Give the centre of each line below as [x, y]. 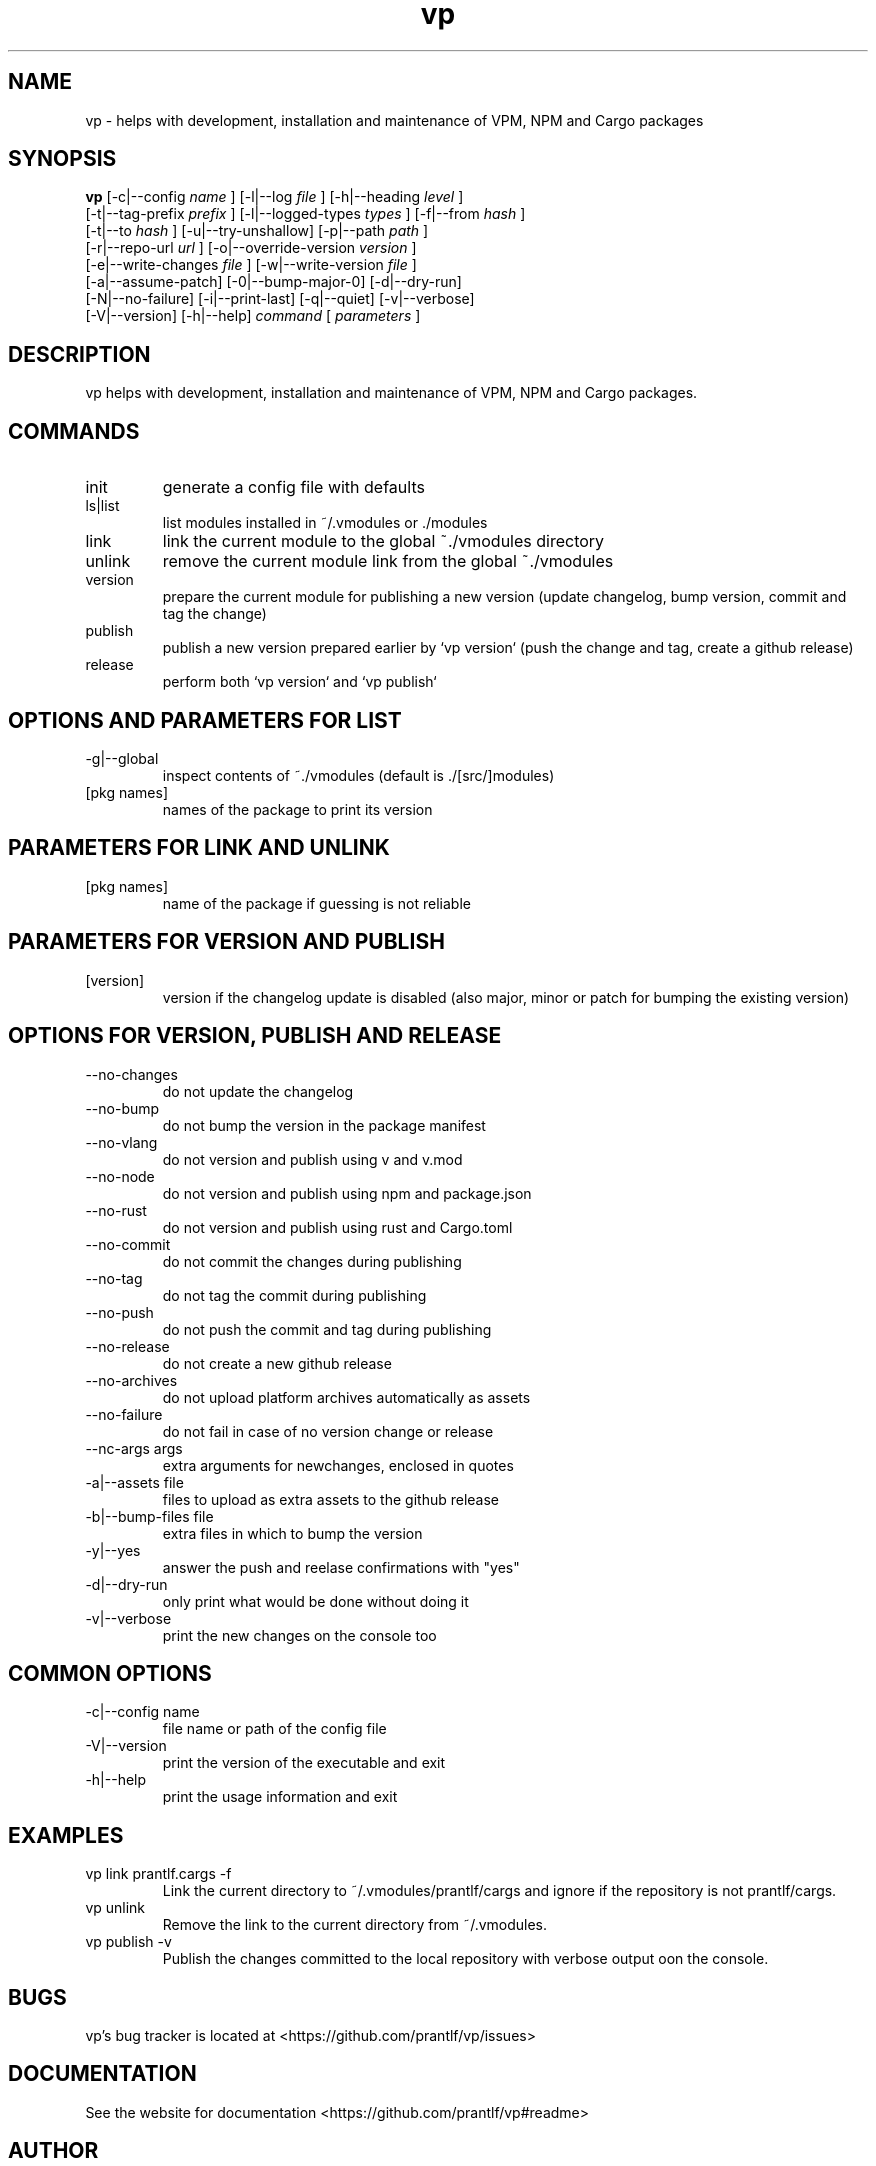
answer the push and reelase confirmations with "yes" [341, 1567]
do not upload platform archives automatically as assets [346, 1397]
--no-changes [131, 1074]
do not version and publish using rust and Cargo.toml [337, 1227]
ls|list [102, 506]
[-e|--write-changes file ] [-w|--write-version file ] [251, 265]
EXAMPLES [66, 1835]
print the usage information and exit [280, 1797]
